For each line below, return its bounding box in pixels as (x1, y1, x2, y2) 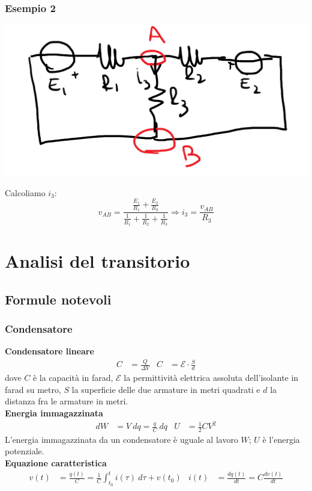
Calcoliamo (5, 186, 46, 199)
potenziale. (5, 445, 44, 457)
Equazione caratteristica (5, 457, 107, 469)
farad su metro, (5, 383, 61, 395)
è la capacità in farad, (32, 371, 113, 384)
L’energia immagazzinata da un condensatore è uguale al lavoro (5, 433, 238, 445)
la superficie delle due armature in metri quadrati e (71, 383, 260, 395)
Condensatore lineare (5, 345, 94, 357)
